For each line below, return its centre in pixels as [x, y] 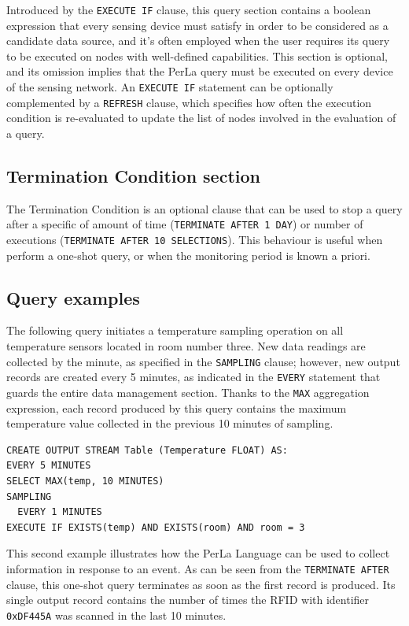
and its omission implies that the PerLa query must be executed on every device [200, 71]
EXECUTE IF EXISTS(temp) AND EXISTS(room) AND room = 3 [156, 527]
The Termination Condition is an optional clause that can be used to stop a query [204, 208]
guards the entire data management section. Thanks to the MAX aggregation [188, 392]
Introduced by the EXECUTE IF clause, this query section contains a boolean [189, 9]
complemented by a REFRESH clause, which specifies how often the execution [189, 102]
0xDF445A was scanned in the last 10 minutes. [116, 615]
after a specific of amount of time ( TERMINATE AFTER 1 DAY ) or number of [185, 224]
